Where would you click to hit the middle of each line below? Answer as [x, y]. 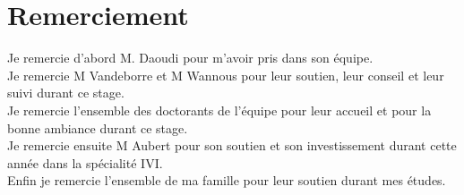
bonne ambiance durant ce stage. [98, 127]
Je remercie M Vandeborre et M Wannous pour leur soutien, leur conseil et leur [226, 75]
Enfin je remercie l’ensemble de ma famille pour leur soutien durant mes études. [227, 180]
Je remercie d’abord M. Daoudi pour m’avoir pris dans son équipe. [190, 58]
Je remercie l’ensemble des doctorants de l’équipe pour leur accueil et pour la [219, 110]
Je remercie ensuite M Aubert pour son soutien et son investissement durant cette [232, 145]
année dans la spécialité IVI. [85, 162]
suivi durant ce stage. [66, 93]
